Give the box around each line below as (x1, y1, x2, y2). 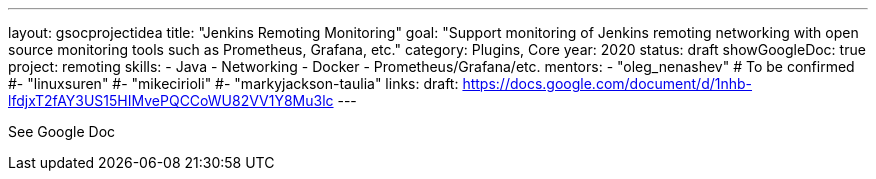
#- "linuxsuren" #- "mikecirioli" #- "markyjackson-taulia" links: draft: (8, 75, 459, 92)
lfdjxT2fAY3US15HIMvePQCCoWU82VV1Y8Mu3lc (8, 92, 334, 109)
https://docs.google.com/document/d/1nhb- (462, 75, 753, 92)
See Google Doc (8, 123, 116, 140)
